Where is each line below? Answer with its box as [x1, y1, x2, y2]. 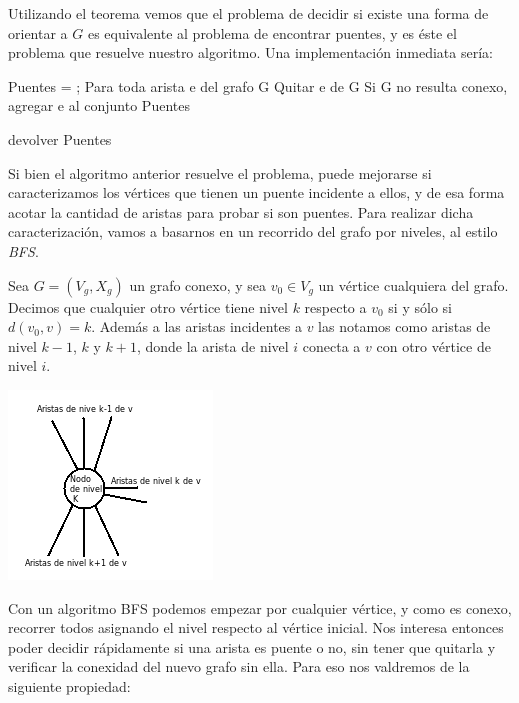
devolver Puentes [8, 128, 112, 149]
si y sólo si [388, 296, 452, 317]
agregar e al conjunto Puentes [8, 95, 190, 116]
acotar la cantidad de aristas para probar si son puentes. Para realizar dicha [8, 201, 474, 222]
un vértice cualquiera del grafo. [318, 274, 509, 295]
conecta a [302, 335, 361, 356]
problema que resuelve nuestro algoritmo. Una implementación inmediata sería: [8, 42, 493, 63]
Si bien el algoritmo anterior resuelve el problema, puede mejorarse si [8, 162, 432, 183]
